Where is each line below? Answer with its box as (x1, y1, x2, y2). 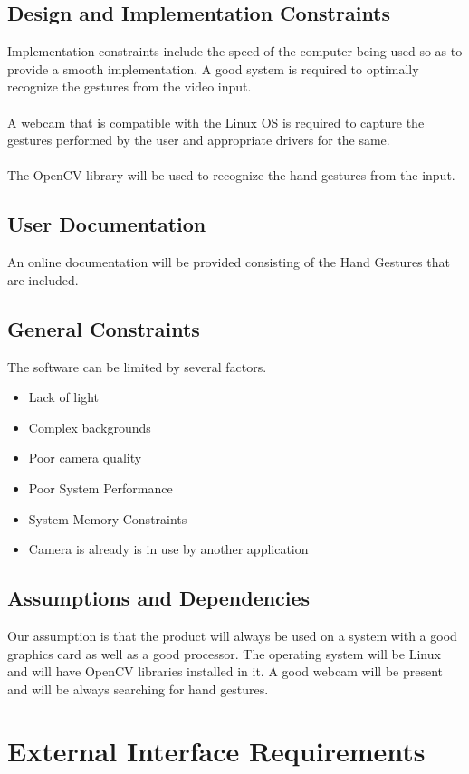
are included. (7, 270, 79, 289)
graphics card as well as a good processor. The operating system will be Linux (7, 644, 441, 663)
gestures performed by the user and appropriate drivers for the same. (7, 130, 390, 149)
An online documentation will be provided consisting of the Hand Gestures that (7, 253, 450, 272)
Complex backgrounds (28, 417, 151, 436)
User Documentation (7, 210, 206, 238)
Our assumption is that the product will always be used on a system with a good (7, 626, 457, 645)
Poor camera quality (28, 448, 142, 467)
